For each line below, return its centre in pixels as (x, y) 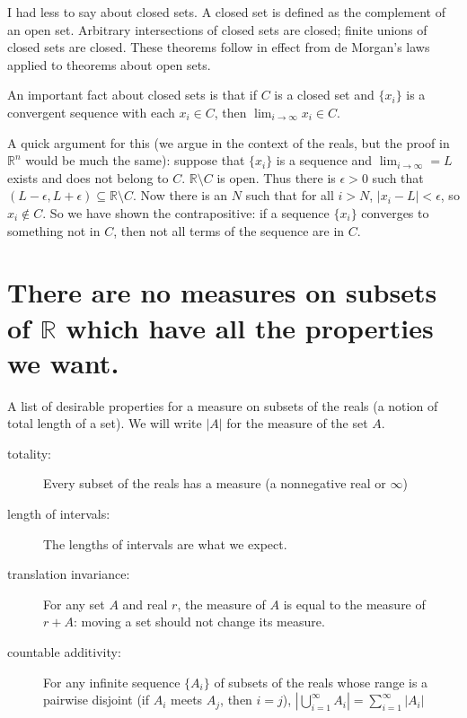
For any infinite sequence (112, 682)
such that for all (290, 195)
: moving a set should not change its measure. (199, 622)
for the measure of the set (297, 423)
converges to (395, 212)
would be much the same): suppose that (135, 160)
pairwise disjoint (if (97, 700)
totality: (30, 453)
